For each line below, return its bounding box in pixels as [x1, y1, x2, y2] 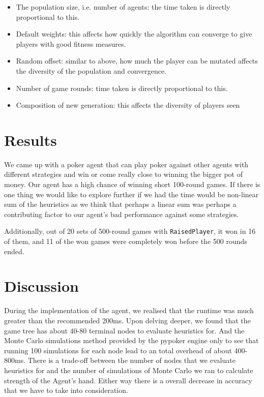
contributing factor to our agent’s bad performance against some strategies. [4, 208, 239, 219]
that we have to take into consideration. [4, 385, 128, 395]
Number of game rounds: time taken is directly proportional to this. [16, 82, 228, 93]
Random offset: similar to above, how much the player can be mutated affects [16, 55, 258, 66]
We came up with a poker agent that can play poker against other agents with [4, 159, 249, 169]
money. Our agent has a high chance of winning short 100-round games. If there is [4, 179, 260, 190]
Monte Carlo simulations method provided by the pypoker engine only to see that [4, 335, 259, 346]
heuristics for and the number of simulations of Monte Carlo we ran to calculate [4, 364, 253, 375]
